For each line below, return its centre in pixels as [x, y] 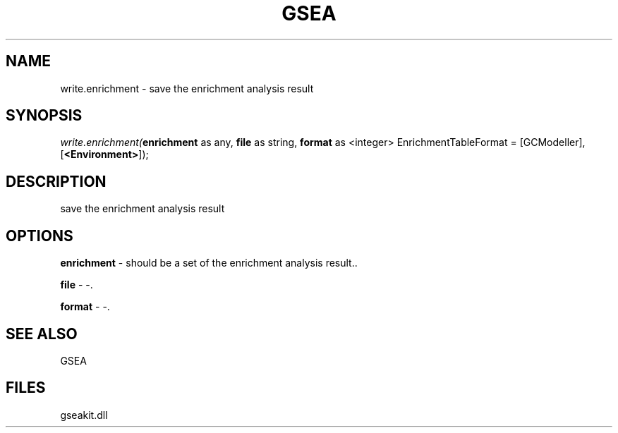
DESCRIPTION [56, 181]
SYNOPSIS [44, 116]
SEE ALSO [42, 334]
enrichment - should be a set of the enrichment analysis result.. [209, 263]
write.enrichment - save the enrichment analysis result [187, 88]
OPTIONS [40, 236]
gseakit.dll [84, 415]
